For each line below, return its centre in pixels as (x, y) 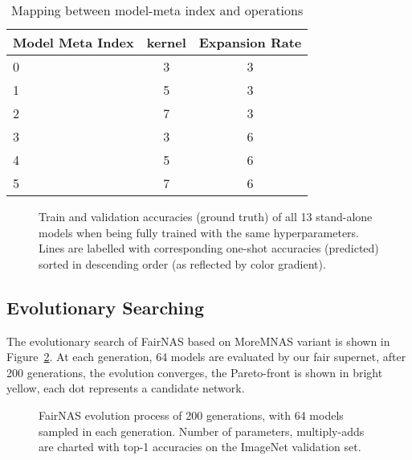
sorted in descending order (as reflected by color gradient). (182, 263)
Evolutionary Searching (106, 307)
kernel (166, 42)
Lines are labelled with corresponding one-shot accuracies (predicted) (209, 248)
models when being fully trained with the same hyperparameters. (199, 232)
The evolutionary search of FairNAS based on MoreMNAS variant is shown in (198, 341)
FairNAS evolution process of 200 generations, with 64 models (191, 415)
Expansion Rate (250, 42)
